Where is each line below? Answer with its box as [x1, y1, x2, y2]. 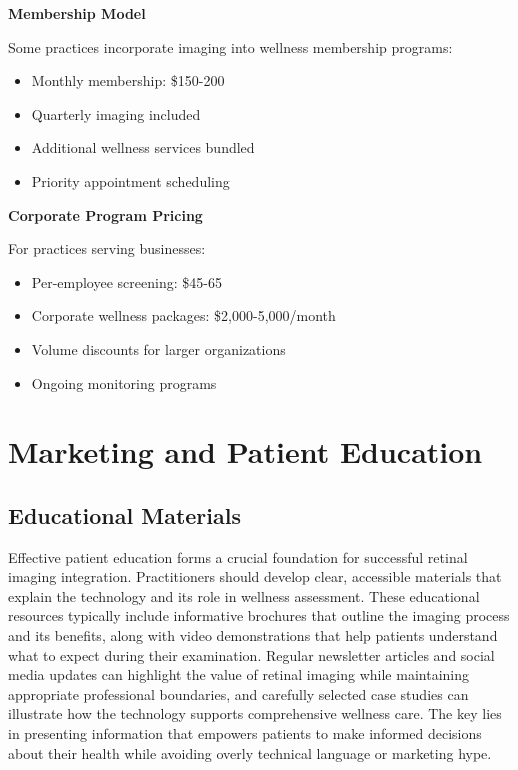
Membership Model [8, 3, 146, 23]
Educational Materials [8, 499, 241, 530]
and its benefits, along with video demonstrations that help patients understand [8, 625, 498, 646]
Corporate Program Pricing [8, 204, 203, 225]
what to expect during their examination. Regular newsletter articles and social [8, 644, 495, 665]
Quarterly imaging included [31, 103, 201, 124]
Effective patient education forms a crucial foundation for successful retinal [8, 546, 468, 567]
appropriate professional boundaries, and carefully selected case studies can [8, 683, 469, 704]
